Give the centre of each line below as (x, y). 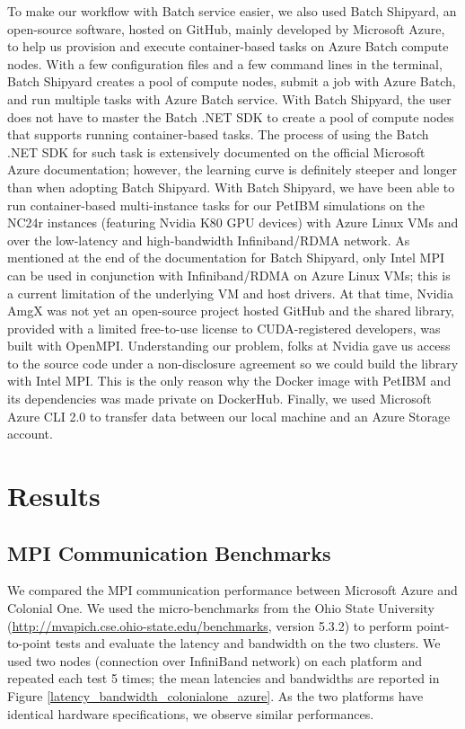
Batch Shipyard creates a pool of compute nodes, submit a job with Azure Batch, (232, 81)
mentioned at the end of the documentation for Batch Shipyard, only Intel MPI (226, 258)
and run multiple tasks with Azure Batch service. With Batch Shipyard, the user (229, 98)
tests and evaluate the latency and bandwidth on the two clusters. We (248, 643)
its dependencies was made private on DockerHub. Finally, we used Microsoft (219, 399)
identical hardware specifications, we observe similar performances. (191, 713)
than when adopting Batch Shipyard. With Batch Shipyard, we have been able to (231, 187)
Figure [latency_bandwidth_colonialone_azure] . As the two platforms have (215, 695)
